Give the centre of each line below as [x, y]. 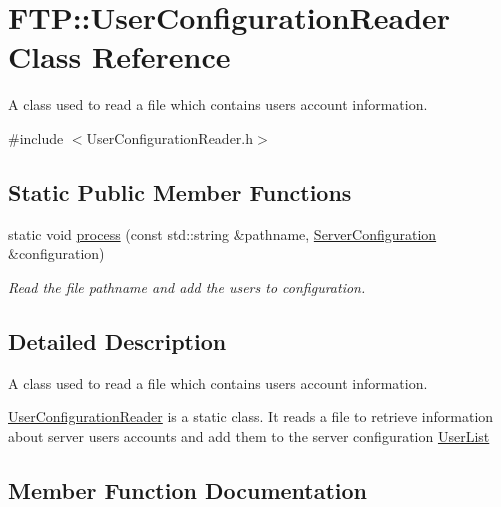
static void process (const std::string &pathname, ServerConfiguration [222, 233]
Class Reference [119, 56]
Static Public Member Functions [180, 191]
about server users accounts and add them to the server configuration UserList [249, 435]
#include [36, 137]
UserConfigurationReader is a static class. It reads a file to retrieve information [251, 416]
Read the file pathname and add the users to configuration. [187, 286]
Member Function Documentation [188, 489]
